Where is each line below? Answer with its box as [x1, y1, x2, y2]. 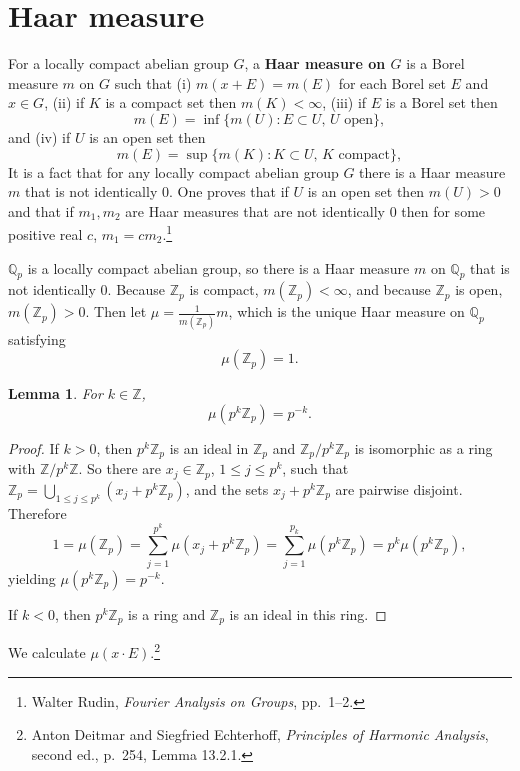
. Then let [85, 301, 147, 322]
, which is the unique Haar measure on [228, 301, 465, 322]
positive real [8, 223, 83, 244]
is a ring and [128, 603, 206, 624]
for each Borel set [338, 72, 446, 93]
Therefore [8, 502, 67, 523]
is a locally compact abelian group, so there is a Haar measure [27, 257, 410, 278]
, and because [347, 279, 431, 300]
